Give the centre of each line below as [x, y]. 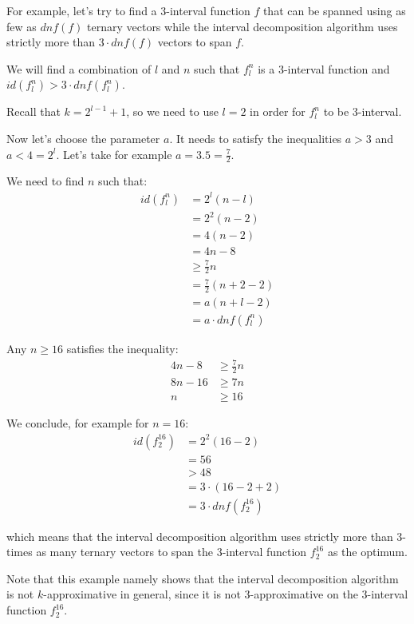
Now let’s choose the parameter [83, 138]
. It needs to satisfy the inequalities [256, 138]
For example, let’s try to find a [82, 10]
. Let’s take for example [114, 154]
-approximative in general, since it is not [142, 594]
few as [22, 26]
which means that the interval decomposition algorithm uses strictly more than [200, 536]
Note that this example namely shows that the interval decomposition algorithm [203, 578]
